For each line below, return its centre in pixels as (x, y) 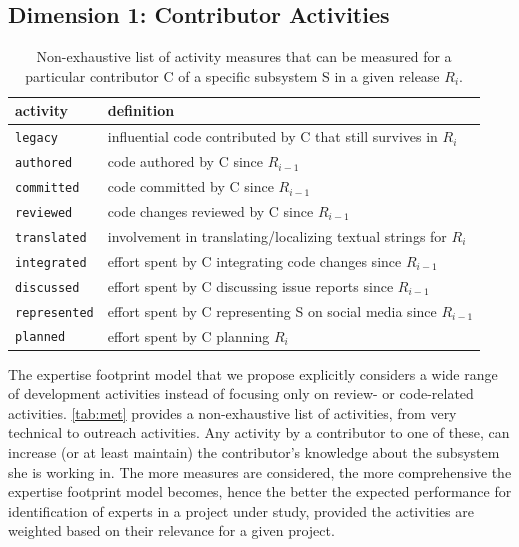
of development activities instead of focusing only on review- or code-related (241, 393)
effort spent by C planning (188, 335)
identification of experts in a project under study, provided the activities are (241, 510)
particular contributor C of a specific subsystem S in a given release (232, 75)
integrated (51, 262)
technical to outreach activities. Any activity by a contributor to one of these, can (259, 432)
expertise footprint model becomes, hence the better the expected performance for (260, 491)
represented (54, 312)
